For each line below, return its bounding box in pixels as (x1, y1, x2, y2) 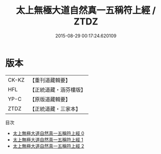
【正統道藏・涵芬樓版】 (29, 86, 86, 93)
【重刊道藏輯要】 (29, 76, 71, 84)
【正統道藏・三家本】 (29, 105, 81, 112)
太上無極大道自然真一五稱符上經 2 (12, 143, 84, 149)
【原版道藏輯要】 (29, 95, 71, 102)
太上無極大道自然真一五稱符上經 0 (12, 130, 84, 136)
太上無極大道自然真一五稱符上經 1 (12, 136, 83, 143)
